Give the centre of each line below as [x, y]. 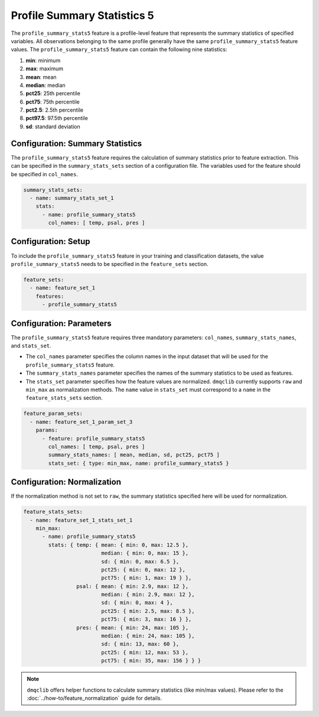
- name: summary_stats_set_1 [72, 198]
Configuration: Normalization [66, 482]
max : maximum [44, 69]
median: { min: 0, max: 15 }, [145, 553]
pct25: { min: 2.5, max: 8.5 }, [148, 611]
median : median [46, 85]
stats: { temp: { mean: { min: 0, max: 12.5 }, [118, 545]
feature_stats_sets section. [64, 398]
